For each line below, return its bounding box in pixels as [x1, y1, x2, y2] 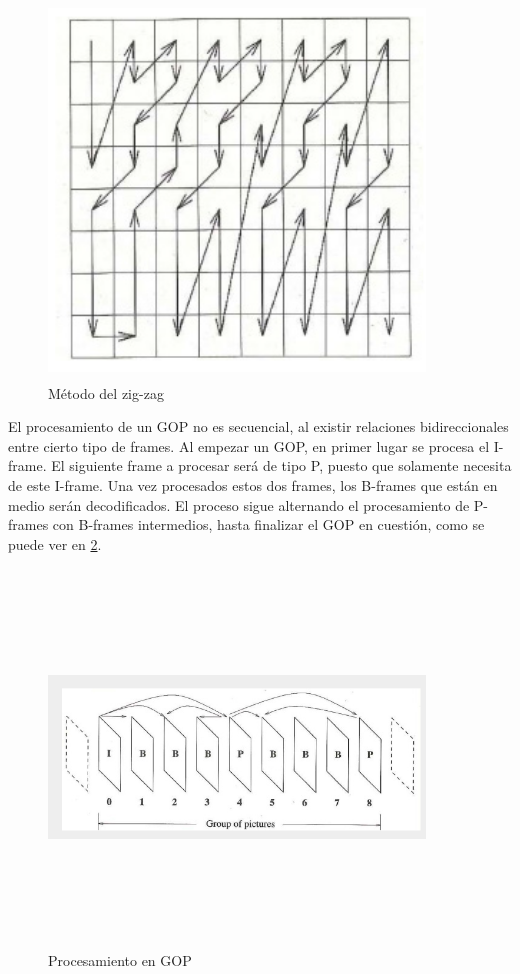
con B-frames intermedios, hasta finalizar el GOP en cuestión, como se [52, 514, 485, 535]
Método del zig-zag [48, 382, 164, 403]
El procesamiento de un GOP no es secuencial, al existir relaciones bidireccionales [8, 416, 509, 437]
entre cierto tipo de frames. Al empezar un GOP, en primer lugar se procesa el [8, 435, 490, 456]
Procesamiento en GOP [48, 949, 192, 970]
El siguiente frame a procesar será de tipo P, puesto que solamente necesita [51, 455, 512, 476]
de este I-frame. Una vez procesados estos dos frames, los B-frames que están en [8, 474, 498, 495]
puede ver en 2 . [8, 533, 102, 554]
